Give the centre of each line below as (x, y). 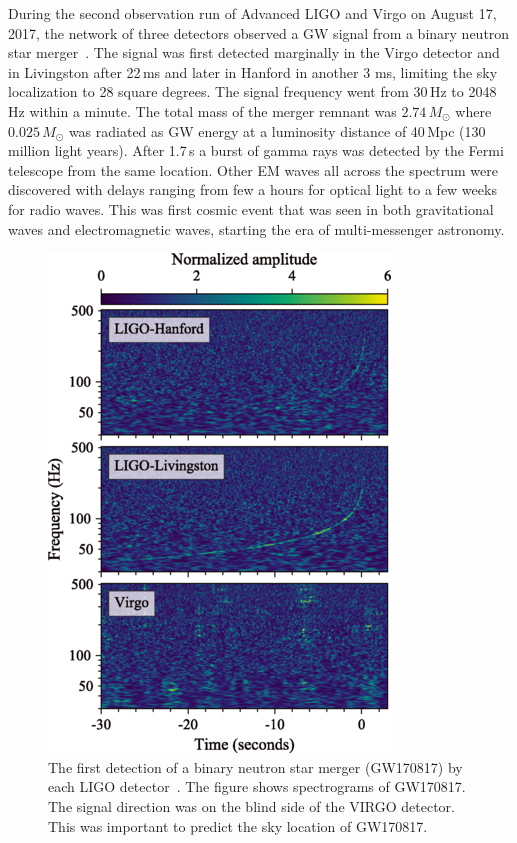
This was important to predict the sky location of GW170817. (238, 825)
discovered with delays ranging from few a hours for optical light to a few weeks (252, 189)
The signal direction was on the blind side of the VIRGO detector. (251, 805)
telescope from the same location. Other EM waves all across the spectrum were (253, 169)
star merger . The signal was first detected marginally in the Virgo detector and (254, 52)
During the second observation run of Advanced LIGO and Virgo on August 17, (252, 13)
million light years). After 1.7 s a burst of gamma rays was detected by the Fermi (256, 150)
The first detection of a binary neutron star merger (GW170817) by (255, 766)
